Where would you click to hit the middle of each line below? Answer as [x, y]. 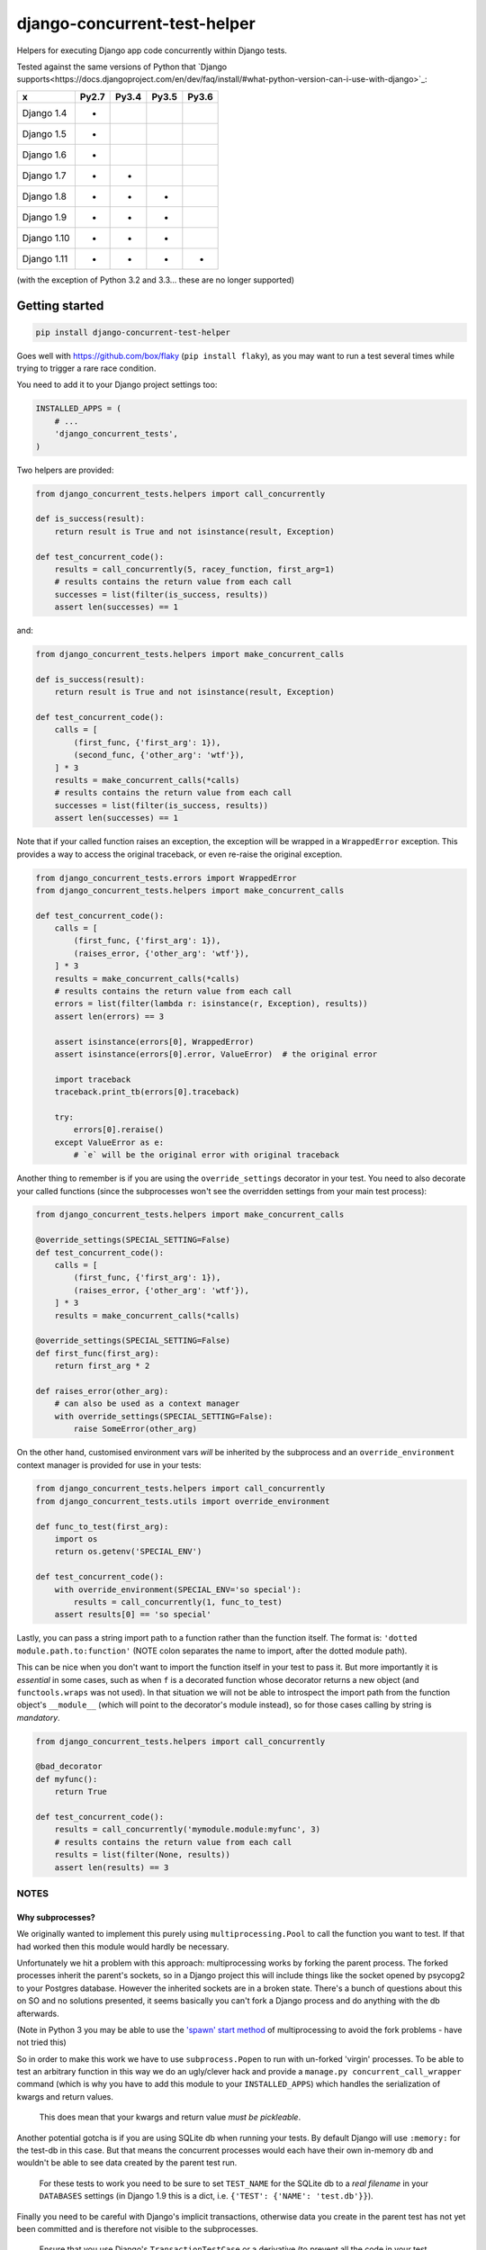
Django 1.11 [45, 258]
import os [76, 1539]
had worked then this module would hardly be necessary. [123, 1946]
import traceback [93, 1079]
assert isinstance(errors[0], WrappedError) [154, 1041]
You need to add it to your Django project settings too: [117, 385]
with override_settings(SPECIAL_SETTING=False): [164, 1416]
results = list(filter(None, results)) [143, 1855]
